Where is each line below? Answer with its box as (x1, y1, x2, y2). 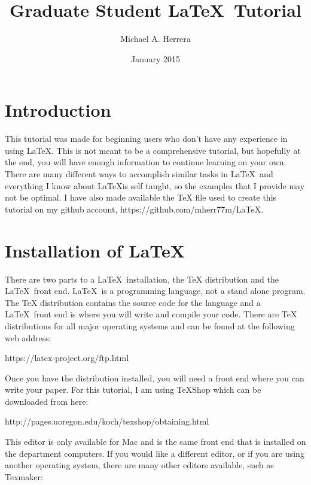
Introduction (5, 98, 111, 122)
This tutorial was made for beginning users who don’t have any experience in (5, 132, 288, 145)
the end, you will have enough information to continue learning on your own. (5, 156, 286, 168)
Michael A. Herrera (120, 32, 191, 45)
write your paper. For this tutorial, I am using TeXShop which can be (5, 383, 261, 396)
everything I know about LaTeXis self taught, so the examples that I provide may (5, 179, 305, 192)
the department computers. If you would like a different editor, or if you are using (5, 447, 304, 459)
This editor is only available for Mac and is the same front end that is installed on (5, 435, 306, 448)
